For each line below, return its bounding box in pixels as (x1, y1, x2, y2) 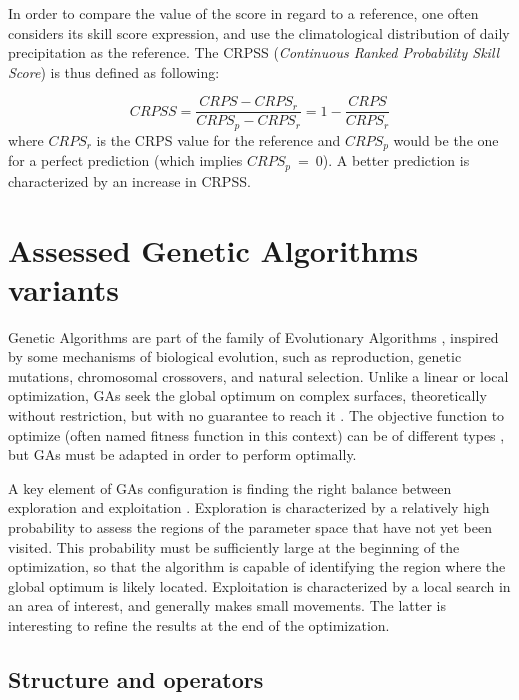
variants (8, 268, 119, 309)
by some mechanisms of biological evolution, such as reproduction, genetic (8, 346, 462, 367)
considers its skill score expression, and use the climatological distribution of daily (8, 22, 510, 43)
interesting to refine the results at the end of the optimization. (8, 615, 390, 636)
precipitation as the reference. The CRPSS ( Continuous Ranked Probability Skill (8, 42, 500, 63)
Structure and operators (8, 664, 264, 694)
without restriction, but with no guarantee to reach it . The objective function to (8, 405, 505, 426)
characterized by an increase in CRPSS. (8, 170, 251, 191)
